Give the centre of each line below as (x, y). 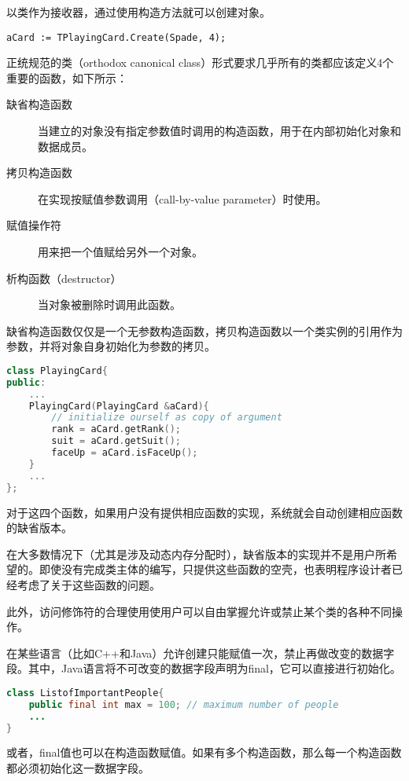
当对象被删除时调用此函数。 (109, 304)
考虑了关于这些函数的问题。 (88, 584)
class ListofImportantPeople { (85, 693)
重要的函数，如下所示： (67, 77)
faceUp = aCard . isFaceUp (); (125, 453)
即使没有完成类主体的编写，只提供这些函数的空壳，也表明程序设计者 (215, 569)
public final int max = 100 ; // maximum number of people (184, 704)
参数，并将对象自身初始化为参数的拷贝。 (111, 346)
